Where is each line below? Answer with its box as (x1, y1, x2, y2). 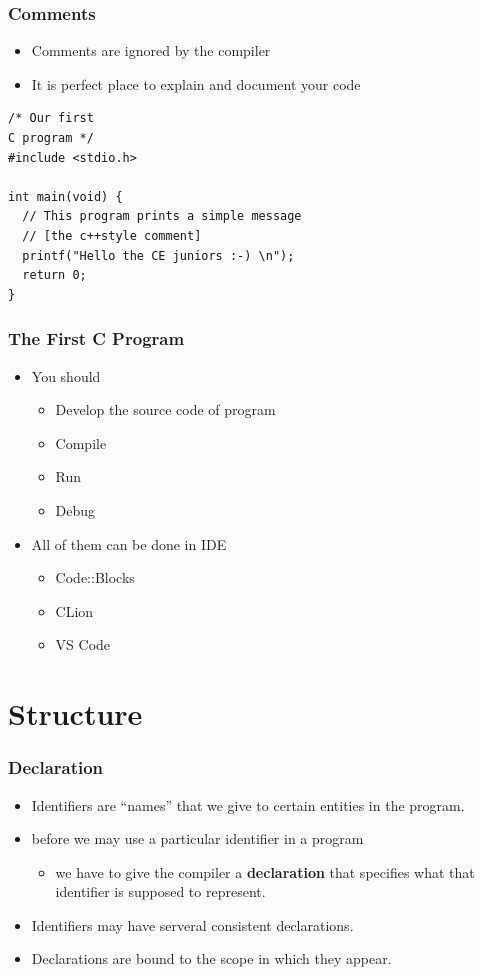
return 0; (22, 268, 87, 283)
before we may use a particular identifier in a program (31, 828, 364, 849)
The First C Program (8, 326, 185, 351)
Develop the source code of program (55, 399, 276, 420)
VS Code (55, 634, 111, 655)
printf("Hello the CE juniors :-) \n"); (22, 248, 295, 263)
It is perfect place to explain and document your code (31, 73, 361, 94)
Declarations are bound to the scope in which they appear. (31, 948, 392, 969)
